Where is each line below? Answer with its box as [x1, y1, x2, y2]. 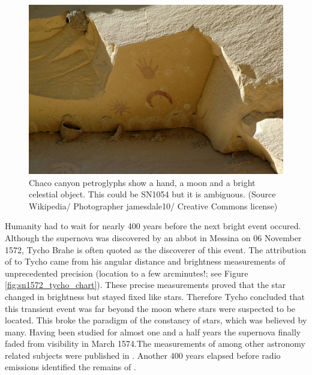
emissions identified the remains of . [5, 361, 136, 373]
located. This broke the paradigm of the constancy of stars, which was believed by [5, 314, 307, 326]
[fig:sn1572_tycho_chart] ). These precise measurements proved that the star [5, 278, 286, 291]
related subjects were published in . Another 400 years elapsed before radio [5, 349, 281, 361]
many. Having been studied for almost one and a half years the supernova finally [5, 325, 301, 338]
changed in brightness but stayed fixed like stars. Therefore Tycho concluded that [5, 290, 305, 302]
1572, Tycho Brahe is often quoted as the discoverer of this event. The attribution [5, 243, 306, 256]
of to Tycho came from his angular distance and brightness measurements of [5, 255, 286, 268]
